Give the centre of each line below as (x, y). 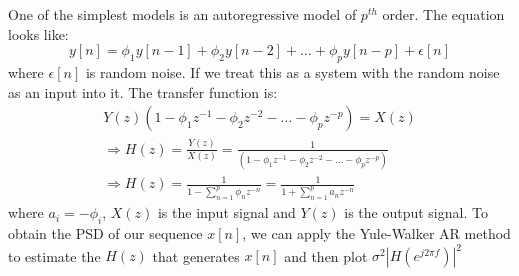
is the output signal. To (416, 212)
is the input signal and (226, 212)
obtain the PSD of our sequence (105, 233)
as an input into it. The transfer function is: (143, 91)
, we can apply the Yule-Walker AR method (376, 233)
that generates (196, 255)
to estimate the (54, 255)
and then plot (326, 255)
